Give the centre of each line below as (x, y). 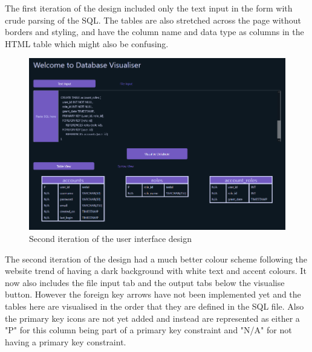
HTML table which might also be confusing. (87, 43)
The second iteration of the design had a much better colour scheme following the (156, 259)
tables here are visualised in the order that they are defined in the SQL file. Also (154, 306)
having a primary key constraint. (66, 341)
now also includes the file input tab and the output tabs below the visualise (145, 282)
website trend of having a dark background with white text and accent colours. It (156, 271)
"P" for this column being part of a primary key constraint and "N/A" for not (148, 330)
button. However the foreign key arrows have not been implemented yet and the (153, 294)
